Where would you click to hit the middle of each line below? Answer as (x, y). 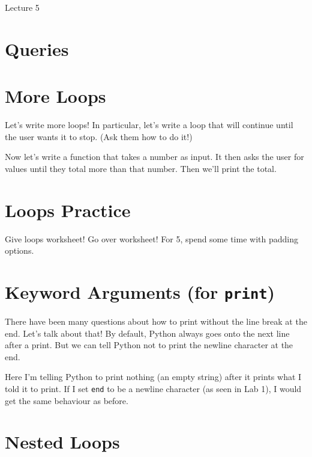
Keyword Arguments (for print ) (140, 291)
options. (19, 250)
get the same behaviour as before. (67, 400)
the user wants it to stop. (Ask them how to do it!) (99, 136)
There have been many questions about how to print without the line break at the (156, 321)
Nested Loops (62, 442)
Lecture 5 (22, 7)
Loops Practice (68, 210)
